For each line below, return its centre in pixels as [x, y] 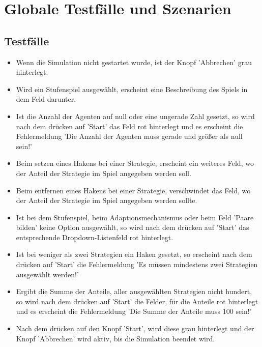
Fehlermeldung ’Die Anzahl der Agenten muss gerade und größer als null [129, 136]
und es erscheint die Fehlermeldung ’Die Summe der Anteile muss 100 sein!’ [134, 311]
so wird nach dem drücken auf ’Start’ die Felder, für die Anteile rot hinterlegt [137, 301]
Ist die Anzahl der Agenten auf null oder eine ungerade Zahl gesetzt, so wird [135, 116]
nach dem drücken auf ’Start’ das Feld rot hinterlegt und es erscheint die [129, 126]
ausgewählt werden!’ [47, 274]
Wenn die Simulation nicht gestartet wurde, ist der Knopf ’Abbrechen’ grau [134, 62]
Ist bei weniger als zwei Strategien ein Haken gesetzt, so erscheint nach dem [134, 254]
